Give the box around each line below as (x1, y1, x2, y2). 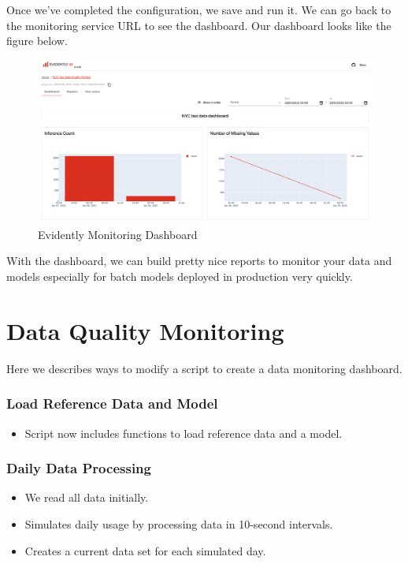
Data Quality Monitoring (6, 314, 284, 346)
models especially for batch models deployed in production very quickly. (6, 268, 353, 284)
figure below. (6, 32, 68, 49)
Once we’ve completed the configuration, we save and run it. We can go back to (6, 2, 391, 17)
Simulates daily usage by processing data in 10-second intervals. (24, 515, 333, 532)
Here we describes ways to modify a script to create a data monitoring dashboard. (6, 360, 402, 376)
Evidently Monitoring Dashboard (38, 226, 198, 242)
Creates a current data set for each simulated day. (24, 542, 266, 558)
